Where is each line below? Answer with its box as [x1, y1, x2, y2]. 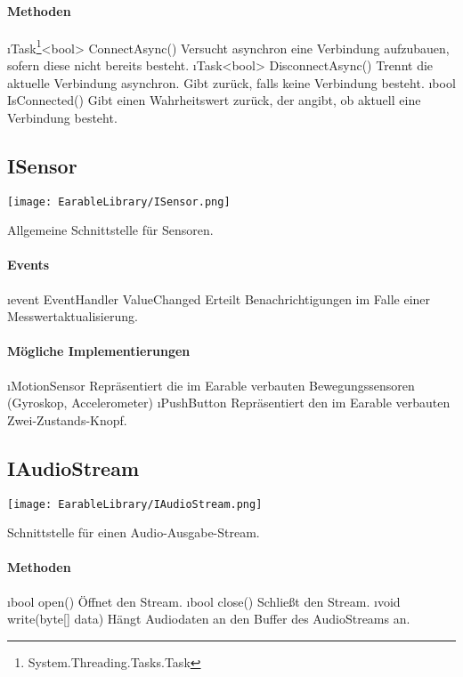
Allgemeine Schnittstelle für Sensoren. [7, 221, 214, 239]
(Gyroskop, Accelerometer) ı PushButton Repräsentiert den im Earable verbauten [7, 393, 451, 412]
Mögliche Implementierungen [7, 342, 191, 360]
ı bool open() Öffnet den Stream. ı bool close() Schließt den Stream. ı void [7, 592, 401, 610]
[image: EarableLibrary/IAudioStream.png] [7, 497, 263, 511]
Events [7, 255, 50, 274]
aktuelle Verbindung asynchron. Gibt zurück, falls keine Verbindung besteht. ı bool [7, 73, 456, 92]
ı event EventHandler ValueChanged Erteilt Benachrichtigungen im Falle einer [7, 289, 431, 308]
